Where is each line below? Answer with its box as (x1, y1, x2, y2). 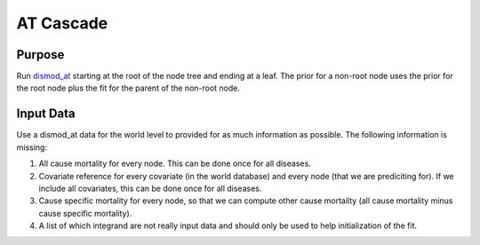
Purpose (16, 47, 65, 62)
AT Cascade (16, 13, 108, 33)
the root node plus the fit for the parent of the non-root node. (16, 83, 240, 93)
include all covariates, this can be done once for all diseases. (38, 183, 262, 194)
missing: (16, 142, 48, 153)
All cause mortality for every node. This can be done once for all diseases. (38, 158, 311, 169)
